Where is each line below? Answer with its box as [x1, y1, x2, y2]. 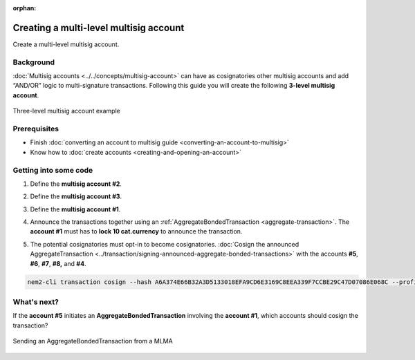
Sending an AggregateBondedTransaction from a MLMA [12, 337, 173, 345]
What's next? [12, 297, 59, 307]
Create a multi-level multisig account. [12, 40, 120, 48]
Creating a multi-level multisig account [12, 21, 185, 34]
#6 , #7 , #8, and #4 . [30, 259, 86, 267]
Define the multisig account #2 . [30, 180, 122, 188]
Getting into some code [12, 165, 93, 175]
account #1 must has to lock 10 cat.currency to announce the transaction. [30, 227, 243, 236]
